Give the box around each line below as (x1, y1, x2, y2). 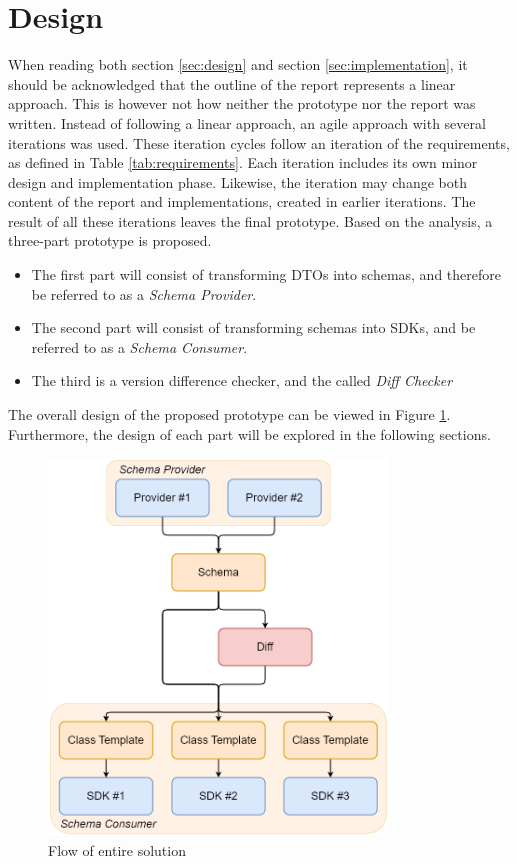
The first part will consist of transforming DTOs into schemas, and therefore (31, 264, 501, 285)
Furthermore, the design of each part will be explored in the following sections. (8, 423, 491, 444)
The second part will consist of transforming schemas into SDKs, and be (31, 317, 476, 338)
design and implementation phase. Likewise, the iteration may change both (8, 171, 467, 192)
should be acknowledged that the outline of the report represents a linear (8, 73, 456, 94)
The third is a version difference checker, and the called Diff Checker (31, 370, 453, 391)
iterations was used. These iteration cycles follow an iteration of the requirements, (8, 132, 510, 153)
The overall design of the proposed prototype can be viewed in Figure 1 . (8, 404, 451, 425)
